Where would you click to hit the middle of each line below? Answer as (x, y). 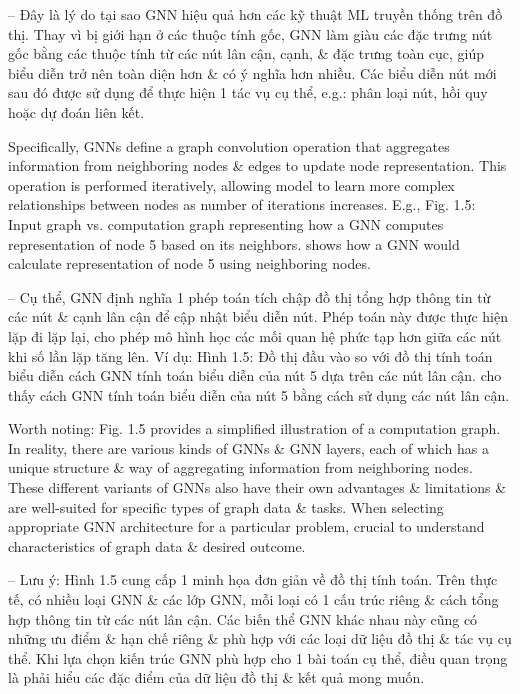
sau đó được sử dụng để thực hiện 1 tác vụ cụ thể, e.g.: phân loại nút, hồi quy (248, 92)
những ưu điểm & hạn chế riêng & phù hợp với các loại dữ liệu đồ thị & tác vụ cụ (260, 638)
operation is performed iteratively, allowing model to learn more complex (231, 184)
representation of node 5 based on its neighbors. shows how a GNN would (234, 243)
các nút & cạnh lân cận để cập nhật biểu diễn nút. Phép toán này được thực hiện (258, 316)
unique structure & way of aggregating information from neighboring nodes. (240, 467)
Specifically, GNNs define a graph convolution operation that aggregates (229, 145)
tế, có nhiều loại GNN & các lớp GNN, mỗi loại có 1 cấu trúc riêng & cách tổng (253, 599)
